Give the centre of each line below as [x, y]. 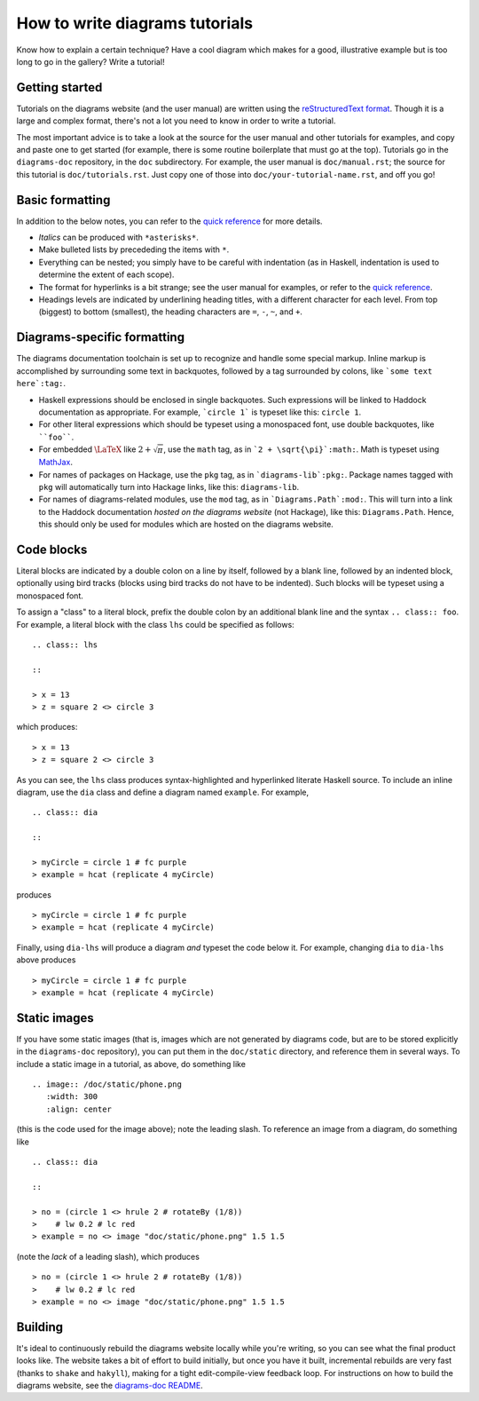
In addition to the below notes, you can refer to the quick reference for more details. [169, 221]
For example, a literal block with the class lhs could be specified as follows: [155, 624]
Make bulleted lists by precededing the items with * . [134, 249]
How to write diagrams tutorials [134, 23]
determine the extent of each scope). [106, 274]
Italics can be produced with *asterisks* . [118, 237]
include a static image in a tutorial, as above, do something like [131, 1064]
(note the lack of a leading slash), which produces [108, 1256]
